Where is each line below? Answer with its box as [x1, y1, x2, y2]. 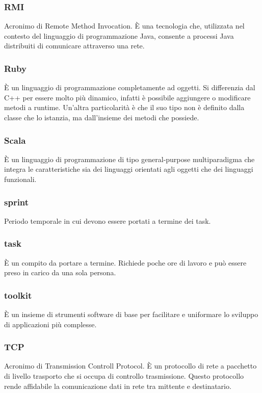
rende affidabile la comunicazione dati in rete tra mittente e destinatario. [4, 380, 231, 391]
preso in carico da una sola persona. [4, 267, 116, 278]
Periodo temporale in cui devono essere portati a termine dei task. [4, 215, 211, 226]
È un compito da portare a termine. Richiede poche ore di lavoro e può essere [4, 257, 247, 268]
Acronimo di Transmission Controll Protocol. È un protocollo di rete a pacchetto [4, 360, 257, 371]
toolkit [4, 289, 32, 301]
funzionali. [4, 174, 37, 184]
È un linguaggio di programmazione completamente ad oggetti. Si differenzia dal [4, 82, 255, 93]
